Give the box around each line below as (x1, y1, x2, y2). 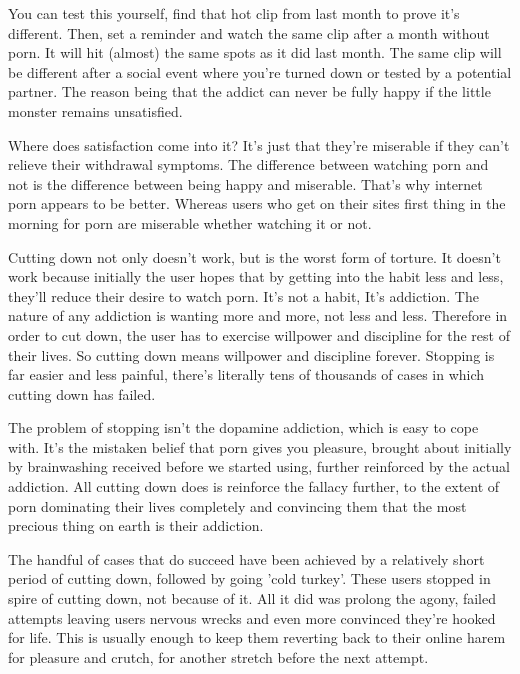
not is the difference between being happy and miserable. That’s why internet (8, 173, 483, 194)
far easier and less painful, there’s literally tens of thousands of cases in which (8, 364, 485, 385)
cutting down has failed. (8, 383, 156, 404)
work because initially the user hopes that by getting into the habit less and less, (8, 266, 504, 287)
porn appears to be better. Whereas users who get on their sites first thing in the (8, 193, 506, 214)
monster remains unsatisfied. (8, 100, 183, 121)
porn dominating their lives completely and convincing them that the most (8, 495, 467, 516)
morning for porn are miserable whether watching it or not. (8, 212, 372, 233)
